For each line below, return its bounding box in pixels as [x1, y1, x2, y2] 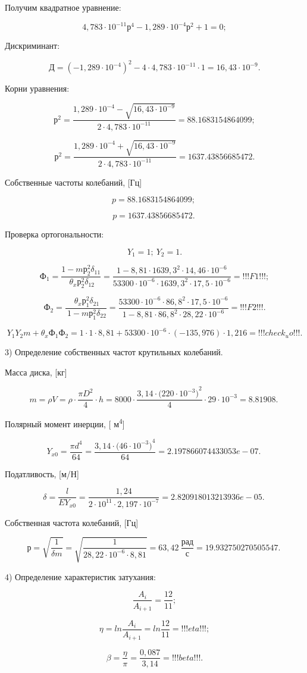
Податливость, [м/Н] [5, 467, 79, 480]
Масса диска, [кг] [5, 365, 67, 378]
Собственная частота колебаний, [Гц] [5, 516, 139, 528]
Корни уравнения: [5, 82, 70, 95]
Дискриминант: [5, 39, 60, 52]
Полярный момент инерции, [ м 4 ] [5, 416, 125, 430]
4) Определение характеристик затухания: [5, 570, 156, 583]
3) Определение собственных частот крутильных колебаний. [5, 346, 223, 358]
